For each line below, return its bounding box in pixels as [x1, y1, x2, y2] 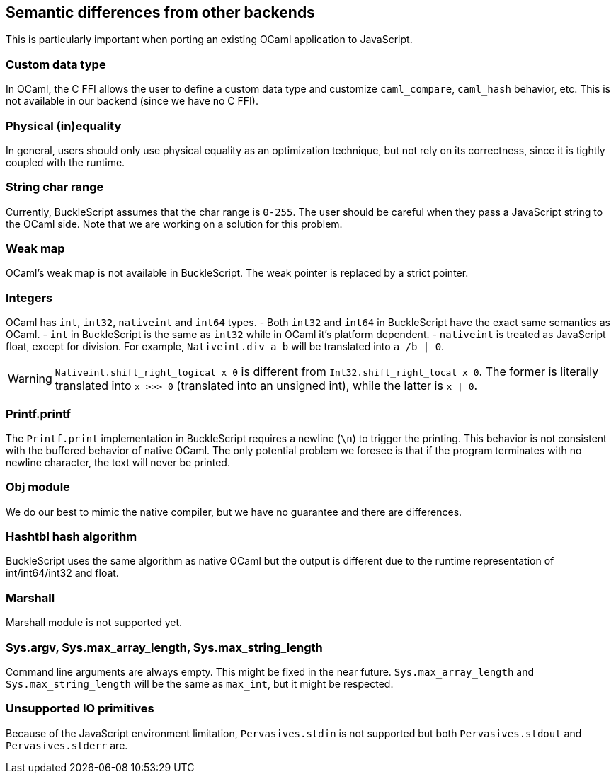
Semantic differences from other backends [6, 4, 315, 21]
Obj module [6, 480, 70, 495]
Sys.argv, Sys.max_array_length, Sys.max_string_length [6, 640, 323, 654]
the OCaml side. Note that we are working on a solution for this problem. [6, 217, 343, 230]
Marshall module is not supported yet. [6, 616, 183, 629]
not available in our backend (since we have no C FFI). [6, 95, 258, 108]
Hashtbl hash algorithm [6, 529, 137, 544]
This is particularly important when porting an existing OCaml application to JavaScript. [6, 33, 413, 46]
